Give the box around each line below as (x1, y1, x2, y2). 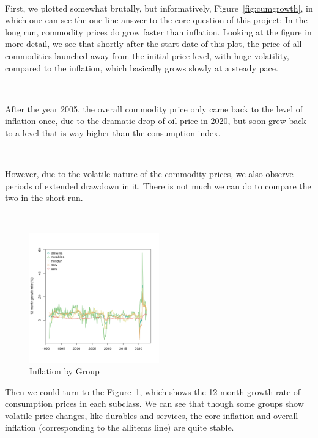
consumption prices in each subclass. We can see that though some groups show (5, 397, 304, 410)
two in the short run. (5, 191, 83, 204)
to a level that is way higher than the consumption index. (5, 126, 221, 139)
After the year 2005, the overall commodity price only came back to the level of (5, 102, 303, 115)
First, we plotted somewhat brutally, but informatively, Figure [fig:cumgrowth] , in (5, 1, 313, 14)
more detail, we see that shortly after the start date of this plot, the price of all (5, 37, 302, 50)
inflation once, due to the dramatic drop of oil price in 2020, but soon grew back (5, 114, 306, 127)
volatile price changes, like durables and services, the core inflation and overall (5, 409, 298, 422)
